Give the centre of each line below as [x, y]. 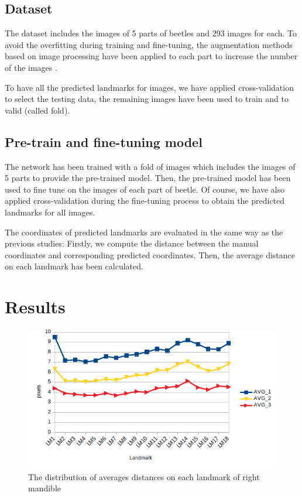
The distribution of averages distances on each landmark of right [144, 476]
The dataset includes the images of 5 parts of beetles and [107, 33]
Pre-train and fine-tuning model [104, 141]
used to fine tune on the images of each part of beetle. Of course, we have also [145, 189]
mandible [45, 488]
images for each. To [262, 33]
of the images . [31, 67]
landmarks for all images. [50, 212]
